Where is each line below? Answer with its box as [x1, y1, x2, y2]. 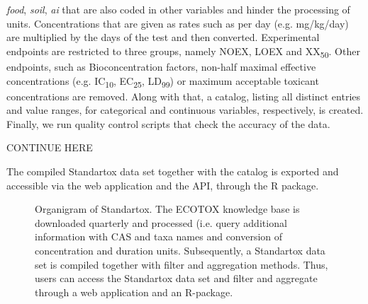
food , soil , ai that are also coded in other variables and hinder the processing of [6, 2, 350, 16]
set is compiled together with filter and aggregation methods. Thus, [35, 257, 328, 271]
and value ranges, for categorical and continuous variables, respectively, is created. [6, 103, 364, 117]
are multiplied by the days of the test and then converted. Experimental [6, 30, 320, 45]
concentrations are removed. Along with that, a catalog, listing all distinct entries [6, 88, 361, 103]
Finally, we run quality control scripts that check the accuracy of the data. [6, 116, 330, 131]
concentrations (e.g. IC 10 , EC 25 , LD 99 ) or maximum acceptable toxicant [6, 73, 319, 90]
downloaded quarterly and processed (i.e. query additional [35, 215, 287, 230]
